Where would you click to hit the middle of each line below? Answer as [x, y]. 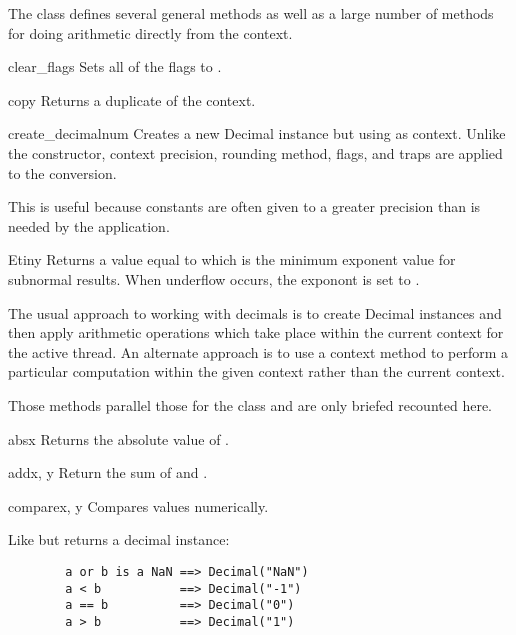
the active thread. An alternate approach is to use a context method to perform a [258, 351]
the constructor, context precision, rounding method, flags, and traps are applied [255, 152]
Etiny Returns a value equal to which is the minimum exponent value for [232, 259]
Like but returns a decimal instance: [119, 539]
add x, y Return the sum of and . [108, 472]
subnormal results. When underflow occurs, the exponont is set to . [214, 278]
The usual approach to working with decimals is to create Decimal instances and [255, 312]
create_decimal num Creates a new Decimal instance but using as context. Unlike [257, 133]
